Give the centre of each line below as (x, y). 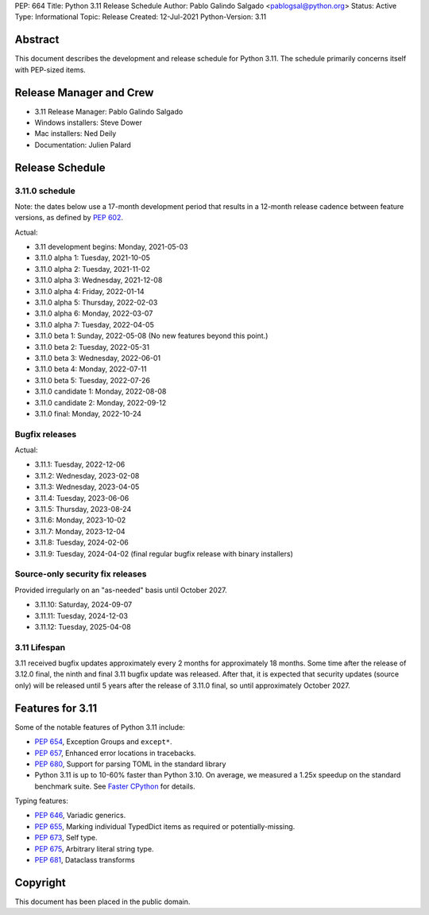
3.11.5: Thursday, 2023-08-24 (83, 510)
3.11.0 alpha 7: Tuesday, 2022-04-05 (94, 324)
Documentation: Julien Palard (83, 145)
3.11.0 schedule (45, 191)
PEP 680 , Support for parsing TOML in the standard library (130, 764)
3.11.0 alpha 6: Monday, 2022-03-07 (94, 313)
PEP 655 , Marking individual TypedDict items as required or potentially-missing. (165, 826)
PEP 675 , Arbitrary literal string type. (94, 849)
